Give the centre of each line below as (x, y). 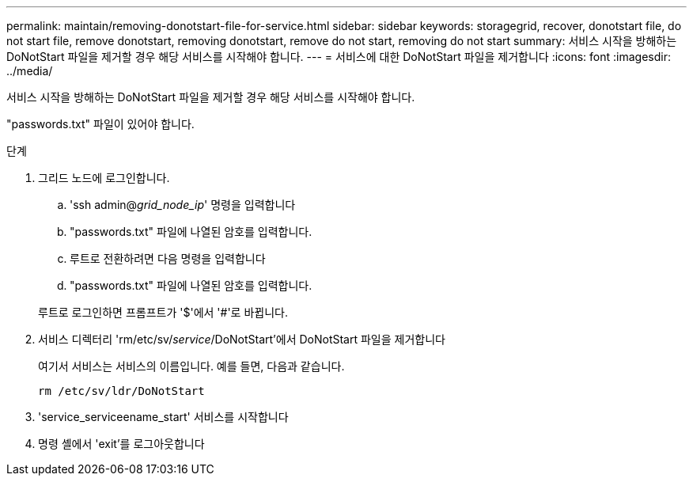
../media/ (30, 71)
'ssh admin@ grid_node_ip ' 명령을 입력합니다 (183, 205)
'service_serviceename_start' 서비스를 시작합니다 (163, 417)
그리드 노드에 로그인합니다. (104, 178)
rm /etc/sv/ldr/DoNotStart (121, 391)
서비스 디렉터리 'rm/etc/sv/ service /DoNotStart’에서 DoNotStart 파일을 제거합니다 (242, 339)
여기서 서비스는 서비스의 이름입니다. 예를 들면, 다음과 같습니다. (191, 366)
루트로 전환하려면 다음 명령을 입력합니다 (168, 258)
